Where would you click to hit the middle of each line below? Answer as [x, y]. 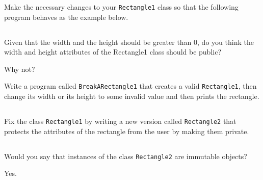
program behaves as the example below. [66, 17]
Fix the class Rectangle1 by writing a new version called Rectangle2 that [120, 121]
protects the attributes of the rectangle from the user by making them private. [127, 131]
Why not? [20, 69]
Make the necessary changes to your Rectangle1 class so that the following [121, 7]
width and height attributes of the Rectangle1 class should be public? [113, 52]
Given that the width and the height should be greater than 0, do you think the [129, 42]
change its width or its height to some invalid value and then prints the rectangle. [132, 96]
